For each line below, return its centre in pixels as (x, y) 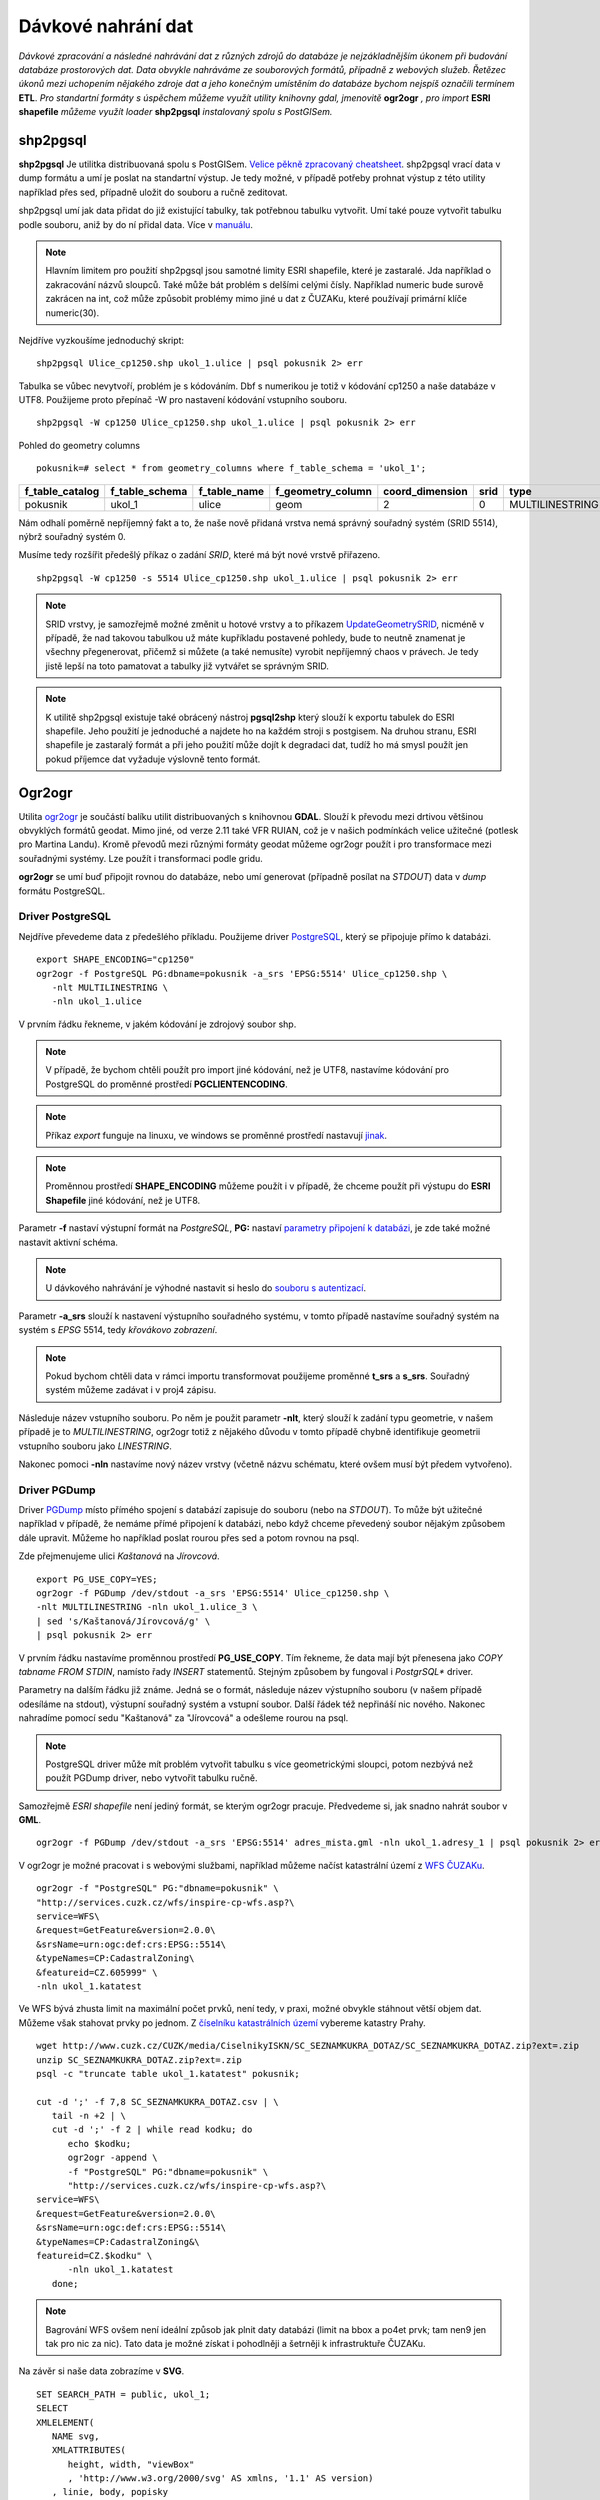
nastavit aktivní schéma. (68, 1242)
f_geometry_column (323, 491)
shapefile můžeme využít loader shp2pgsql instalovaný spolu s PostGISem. (175, 112)
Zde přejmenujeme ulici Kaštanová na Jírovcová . (119, 1556)
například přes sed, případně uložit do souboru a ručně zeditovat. (153, 192)
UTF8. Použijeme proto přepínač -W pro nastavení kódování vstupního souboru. (183, 400)
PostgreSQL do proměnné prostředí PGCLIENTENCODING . (167, 1084)
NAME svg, (75, 2436)
